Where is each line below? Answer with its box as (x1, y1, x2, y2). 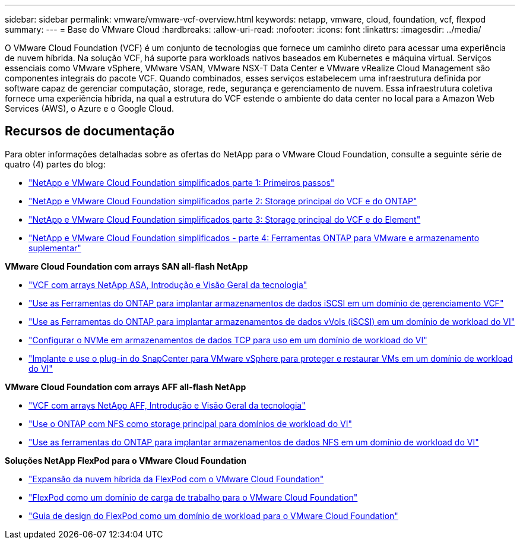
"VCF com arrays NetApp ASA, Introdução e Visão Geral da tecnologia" (28, 279, 307, 290)
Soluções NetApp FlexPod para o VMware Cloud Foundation (5, 455, 247, 466)
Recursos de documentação (5, 124, 175, 139)
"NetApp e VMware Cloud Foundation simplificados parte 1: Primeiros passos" (28, 177, 335, 188)
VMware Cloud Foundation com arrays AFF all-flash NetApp (5, 381, 246, 392)
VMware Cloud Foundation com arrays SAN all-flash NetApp (5, 261, 248, 271)
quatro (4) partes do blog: (5, 159, 106, 169)
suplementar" (28, 242, 81, 253)
